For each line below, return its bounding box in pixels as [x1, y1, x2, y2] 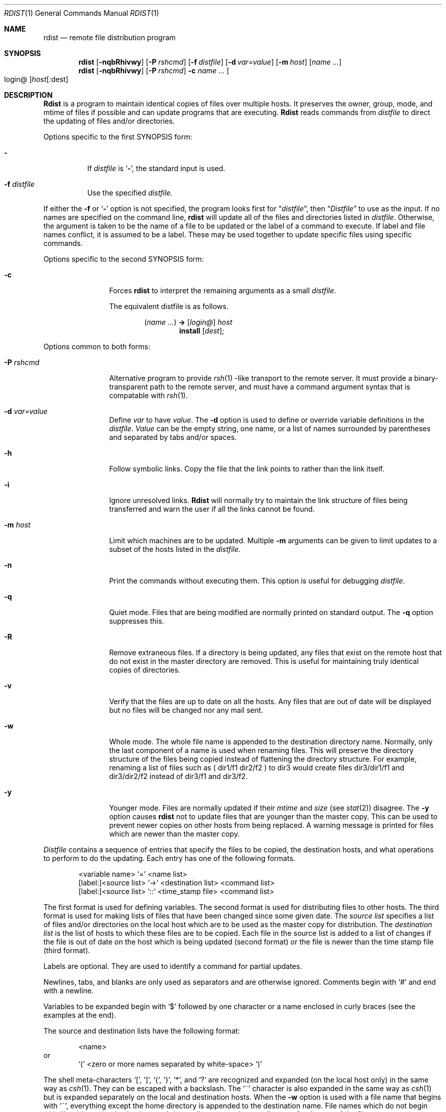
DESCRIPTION [4, 91, 53, 99]
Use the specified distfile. [87, 188, 173, 197]
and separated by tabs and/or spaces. [109, 433, 237, 441]
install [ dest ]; [179, 326, 225, 335]
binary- [414, 374, 438, 382]
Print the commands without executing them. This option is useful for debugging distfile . [109, 576, 405, 585]
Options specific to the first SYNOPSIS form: [43, 132, 192, 141]
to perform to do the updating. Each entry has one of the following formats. [43, 854, 295, 863]
